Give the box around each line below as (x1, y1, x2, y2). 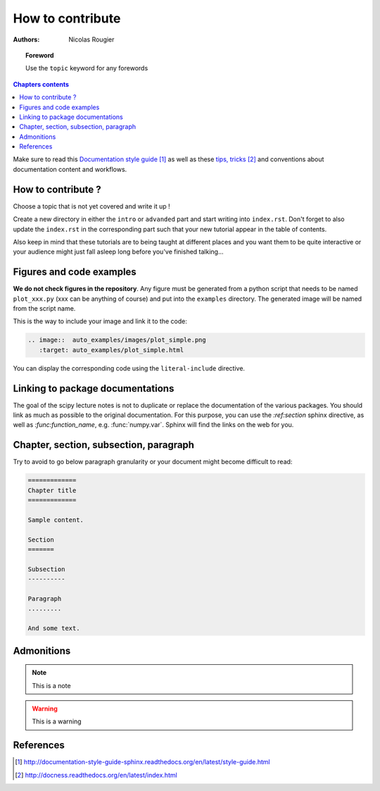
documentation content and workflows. (13, 165, 127, 173)
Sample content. (27, 516, 84, 524)
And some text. (27, 624, 80, 633)
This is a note (32, 681, 71, 690)
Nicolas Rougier (68, 35, 115, 44)
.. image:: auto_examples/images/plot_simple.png (27, 336, 207, 344)
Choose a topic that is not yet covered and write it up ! (13, 201, 170, 211)
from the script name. (13, 304, 76, 313)
